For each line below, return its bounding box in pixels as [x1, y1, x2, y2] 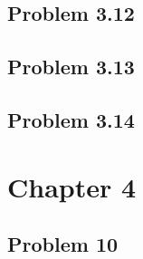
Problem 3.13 [7, 53, 135, 81]
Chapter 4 [7, 168, 137, 205]
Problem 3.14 [7, 105, 135, 133]
